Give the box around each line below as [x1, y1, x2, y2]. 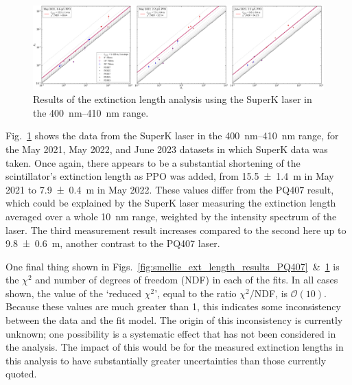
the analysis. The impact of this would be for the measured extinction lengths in [5, 340, 344, 354]
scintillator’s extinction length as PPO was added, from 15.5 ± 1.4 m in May [5, 169, 334, 183]
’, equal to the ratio [154, 285, 237, 300]
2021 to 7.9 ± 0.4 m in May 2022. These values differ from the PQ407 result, [5, 182, 334, 196]
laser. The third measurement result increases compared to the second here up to [5, 222, 347, 237]
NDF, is [254, 285, 288, 300]
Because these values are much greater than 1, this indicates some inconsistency [5, 299, 341, 314]
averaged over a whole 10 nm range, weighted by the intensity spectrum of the [5, 209, 337, 223]
